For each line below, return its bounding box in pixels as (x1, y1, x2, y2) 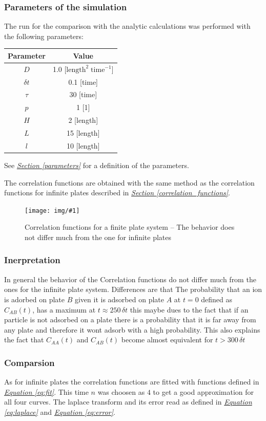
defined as (201, 294, 233, 304)
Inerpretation (4, 253, 60, 266)
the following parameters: (4, 30, 84, 41)
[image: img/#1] (25, 207, 80, 214)
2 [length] (68, 115, 98, 125)
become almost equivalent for (121, 334, 213, 345)
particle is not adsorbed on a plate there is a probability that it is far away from (4, 314, 256, 325)
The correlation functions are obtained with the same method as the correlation (4, 177, 255, 188)
